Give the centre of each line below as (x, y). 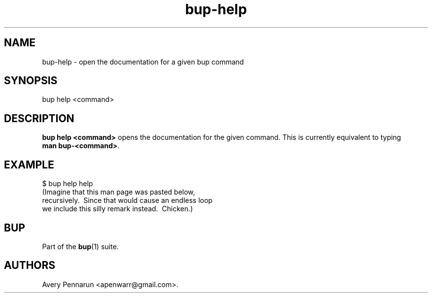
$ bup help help (68, 184)
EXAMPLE (29, 165)
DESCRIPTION (39, 118)
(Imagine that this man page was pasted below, (119, 192)
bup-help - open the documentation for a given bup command (143, 62)
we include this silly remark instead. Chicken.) (118, 209)
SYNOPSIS (31, 81)
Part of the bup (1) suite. (80, 246)
